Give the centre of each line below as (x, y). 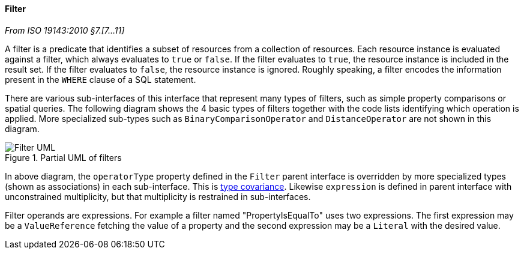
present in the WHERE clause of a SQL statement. (101, 79)
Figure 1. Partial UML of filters (63, 157)
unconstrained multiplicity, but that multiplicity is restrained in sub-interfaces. (158, 196)
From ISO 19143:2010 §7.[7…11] (65, 30)
